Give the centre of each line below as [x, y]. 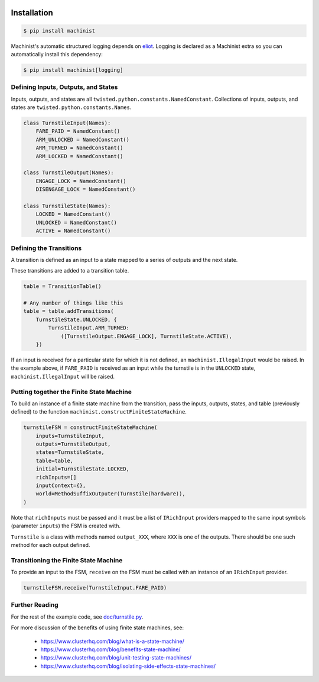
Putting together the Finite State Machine [71, 392]
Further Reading [35, 605]
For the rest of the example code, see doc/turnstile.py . [77, 617]
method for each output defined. [51, 545]
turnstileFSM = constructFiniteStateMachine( [90, 428]
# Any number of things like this [73, 303]
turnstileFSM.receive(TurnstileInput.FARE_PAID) [95, 588]
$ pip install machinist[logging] [73, 70]
